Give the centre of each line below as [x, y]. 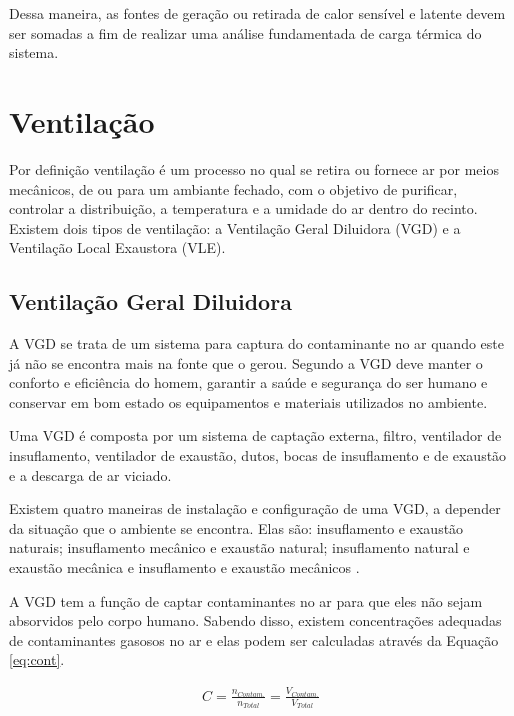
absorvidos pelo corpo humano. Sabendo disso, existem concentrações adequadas [255, 620]
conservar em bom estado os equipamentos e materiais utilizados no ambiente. [248, 401]
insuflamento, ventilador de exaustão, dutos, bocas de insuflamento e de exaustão [258, 455]
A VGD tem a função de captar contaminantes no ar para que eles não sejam [246, 600]
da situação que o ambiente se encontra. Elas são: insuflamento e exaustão [236, 527]
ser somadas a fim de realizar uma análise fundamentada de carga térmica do [245, 32]
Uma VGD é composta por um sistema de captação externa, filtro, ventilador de [255, 435]
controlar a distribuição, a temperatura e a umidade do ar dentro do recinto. [243, 208]
